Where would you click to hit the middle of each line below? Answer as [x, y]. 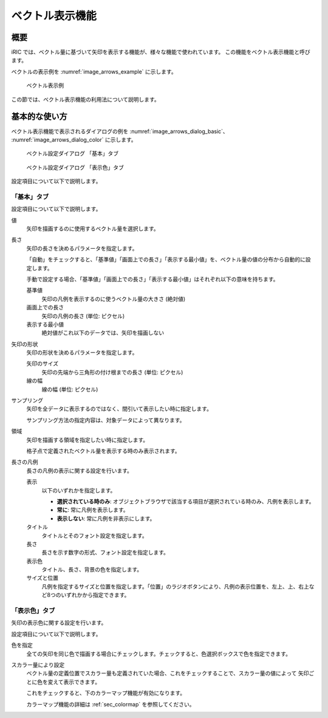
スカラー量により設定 [38, 664]
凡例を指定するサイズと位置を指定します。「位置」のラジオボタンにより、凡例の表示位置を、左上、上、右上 [176, 586]
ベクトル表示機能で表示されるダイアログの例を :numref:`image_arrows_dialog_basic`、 [120, 131]
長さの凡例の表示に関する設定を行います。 [80, 471]
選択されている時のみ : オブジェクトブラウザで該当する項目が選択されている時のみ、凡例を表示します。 [186, 501]
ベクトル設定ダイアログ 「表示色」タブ [75, 167]
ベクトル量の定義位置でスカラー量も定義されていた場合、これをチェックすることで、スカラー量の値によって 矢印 [168, 673]
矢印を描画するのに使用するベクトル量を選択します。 [93, 229]
